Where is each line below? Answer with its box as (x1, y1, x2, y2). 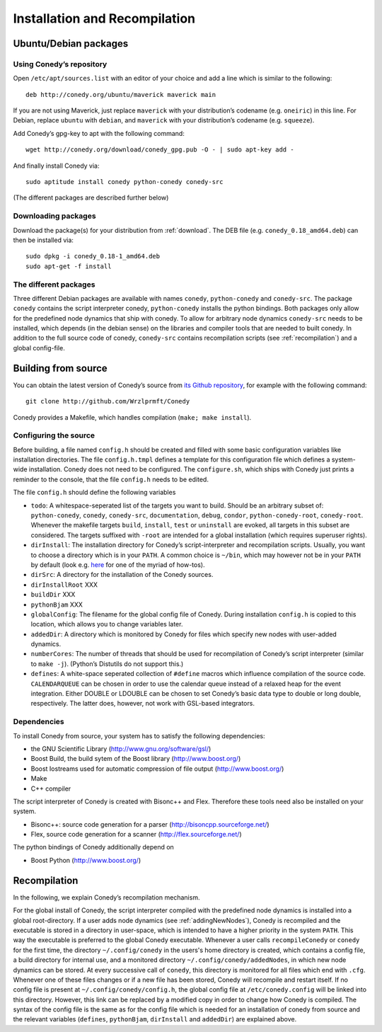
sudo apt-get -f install (25, 262, 112, 270)
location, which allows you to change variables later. (30, 620, 183, 629)
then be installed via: (13, 236, 74, 244)
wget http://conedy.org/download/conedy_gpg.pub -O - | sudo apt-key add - (25, 146, 294, 154)
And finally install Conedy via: (13, 161, 100, 170)
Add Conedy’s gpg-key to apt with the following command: (13, 129, 185, 137)
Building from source (13, 362, 108, 374)
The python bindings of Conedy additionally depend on (13, 843, 175, 852)
